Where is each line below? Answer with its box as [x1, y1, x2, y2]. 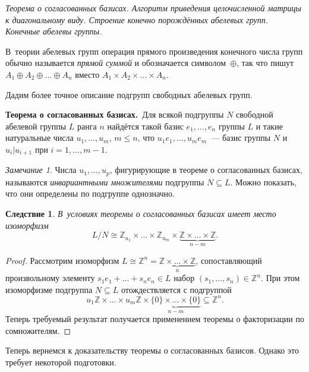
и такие [256, 119, 283, 132]
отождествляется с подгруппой [121, 283, 232, 295]
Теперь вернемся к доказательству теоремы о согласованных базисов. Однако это [5, 344, 299, 357]
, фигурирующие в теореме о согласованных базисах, [109, 163, 302, 176]
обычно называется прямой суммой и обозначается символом [5, 56, 226, 69]
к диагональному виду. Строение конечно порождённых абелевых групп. [5, 13, 268, 26]
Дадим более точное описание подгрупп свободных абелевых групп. [5, 88, 253, 100]
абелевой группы [5, 119, 67, 132]
